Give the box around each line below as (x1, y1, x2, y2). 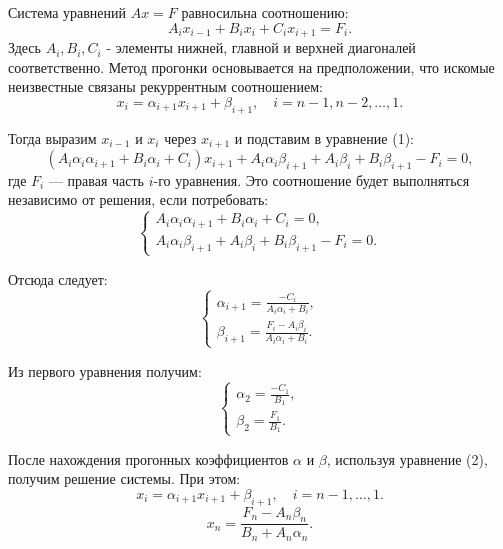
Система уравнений (8, 2, 127, 22)
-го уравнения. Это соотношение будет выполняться (153, 169, 470, 190)
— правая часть (48, 169, 144, 190)
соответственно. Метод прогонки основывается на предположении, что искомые (8, 56, 495, 77)
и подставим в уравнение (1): (234, 127, 414, 148)
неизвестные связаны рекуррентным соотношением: (8, 76, 323, 97)
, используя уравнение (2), (326, 448, 488, 469)
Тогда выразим (8, 127, 97, 148)
